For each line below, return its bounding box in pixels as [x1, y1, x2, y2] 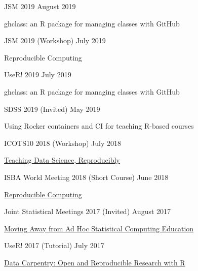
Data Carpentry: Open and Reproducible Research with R [4, 257, 185, 267]
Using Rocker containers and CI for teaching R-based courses [4, 121, 194, 131]
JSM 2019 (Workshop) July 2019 [4, 35, 106, 46]
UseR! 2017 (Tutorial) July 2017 [4, 240, 104, 251]
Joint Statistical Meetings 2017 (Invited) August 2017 [4, 206, 171, 217]
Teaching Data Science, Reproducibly [4, 155, 120, 165]
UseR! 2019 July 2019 [4, 69, 71, 80]
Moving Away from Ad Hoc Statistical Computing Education [4, 223, 194, 233]
